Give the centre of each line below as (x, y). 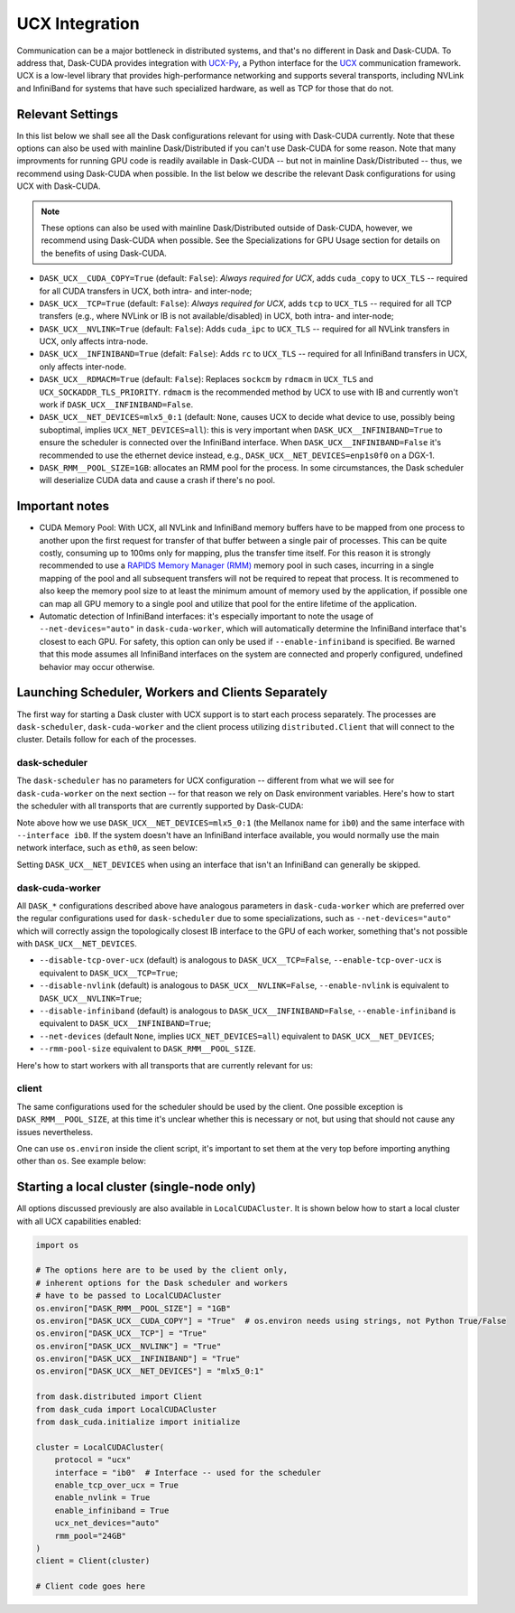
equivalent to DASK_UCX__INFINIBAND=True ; (125, 1023)
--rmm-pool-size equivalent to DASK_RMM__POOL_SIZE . (147, 1049)
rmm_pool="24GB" (90, 1536)
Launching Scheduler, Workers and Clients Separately (172, 692)
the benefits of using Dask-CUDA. (104, 253)
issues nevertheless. (55, 1132)
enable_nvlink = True (102, 1498)
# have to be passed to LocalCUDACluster (129, 1296)
